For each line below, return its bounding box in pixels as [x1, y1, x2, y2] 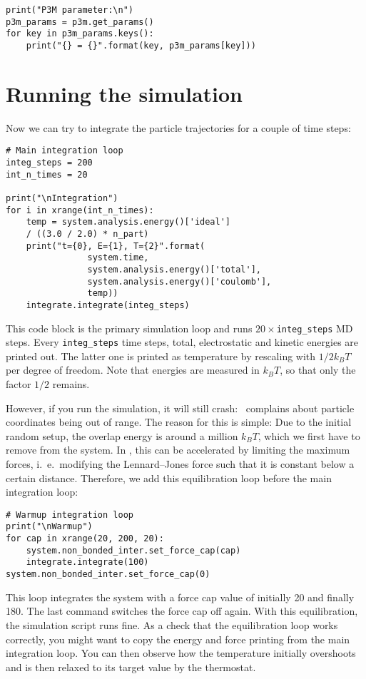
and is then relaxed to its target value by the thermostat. [6, 659, 256, 674]
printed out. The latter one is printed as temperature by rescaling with [6, 348, 316, 363]
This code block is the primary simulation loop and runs [6, 320, 253, 335]
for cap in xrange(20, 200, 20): [6, 533, 164, 544]
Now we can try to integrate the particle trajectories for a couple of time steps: [6, 120, 351, 135]
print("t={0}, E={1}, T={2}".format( [26, 240, 205, 251]
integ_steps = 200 [6, 158, 93, 168]
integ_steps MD [276, 320, 353, 335]
